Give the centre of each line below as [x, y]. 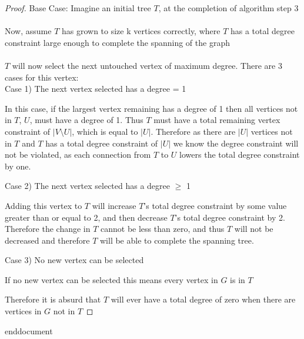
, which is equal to [105, 131]
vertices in [23, 311]
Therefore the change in [48, 229]
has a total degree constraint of [102, 143]
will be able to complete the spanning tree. [177, 240]
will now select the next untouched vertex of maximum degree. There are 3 [147, 65]
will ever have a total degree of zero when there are [203, 299]
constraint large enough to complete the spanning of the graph [117, 42]
